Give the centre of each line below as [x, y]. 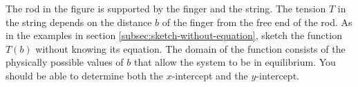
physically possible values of [65, 62]
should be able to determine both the [85, 75]
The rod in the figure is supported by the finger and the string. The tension [166, 8]
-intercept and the [210, 75]
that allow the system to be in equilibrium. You [235, 62]
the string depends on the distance [79, 22]
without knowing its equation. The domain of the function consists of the [190, 48]
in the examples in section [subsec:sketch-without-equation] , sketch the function [174, 35]
